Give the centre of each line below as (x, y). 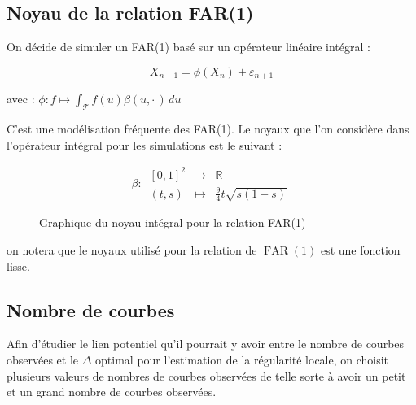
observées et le (43, 359)
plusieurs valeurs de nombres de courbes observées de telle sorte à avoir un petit (206, 375)
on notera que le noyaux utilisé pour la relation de (132, 250)
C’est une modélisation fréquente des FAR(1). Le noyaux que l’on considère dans (208, 129)
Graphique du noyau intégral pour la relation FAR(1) (173, 222)
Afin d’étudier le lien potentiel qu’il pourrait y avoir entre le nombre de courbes (206, 344)
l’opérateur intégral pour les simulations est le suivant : (145, 144)
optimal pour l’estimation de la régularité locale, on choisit (242, 359)
